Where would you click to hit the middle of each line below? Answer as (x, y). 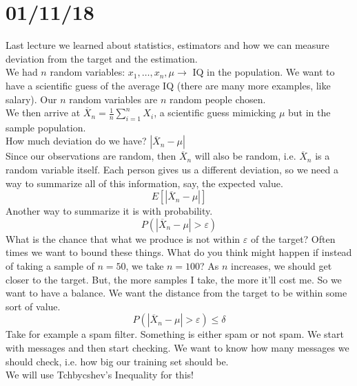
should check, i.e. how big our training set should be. (117, 361)
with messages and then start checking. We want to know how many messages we (177, 348)
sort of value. (33, 306)
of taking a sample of (50, 266)
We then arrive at (43, 112)
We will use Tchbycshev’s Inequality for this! (100, 375)
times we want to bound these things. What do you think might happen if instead (179, 252)
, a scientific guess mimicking (215, 112)
